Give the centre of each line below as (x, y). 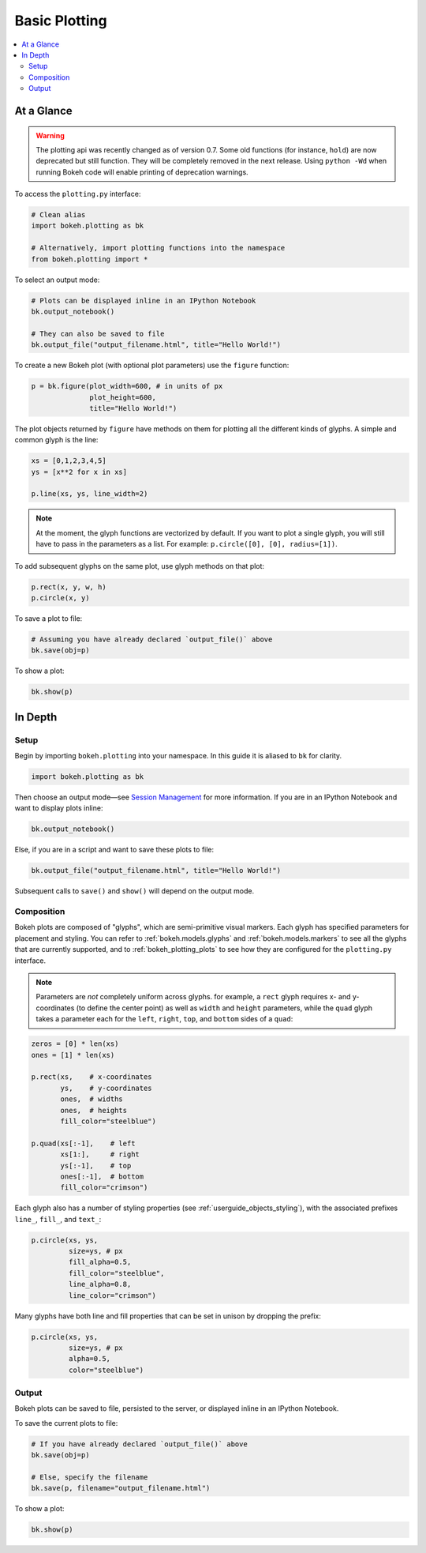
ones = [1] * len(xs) (73, 1055)
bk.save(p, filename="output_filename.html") (121, 1488)
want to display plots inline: (59, 808)
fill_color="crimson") (104, 1188)
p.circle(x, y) (60, 598)
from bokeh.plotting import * (90, 259)
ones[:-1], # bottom (102, 1176)
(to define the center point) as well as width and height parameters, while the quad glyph (224, 1008)
